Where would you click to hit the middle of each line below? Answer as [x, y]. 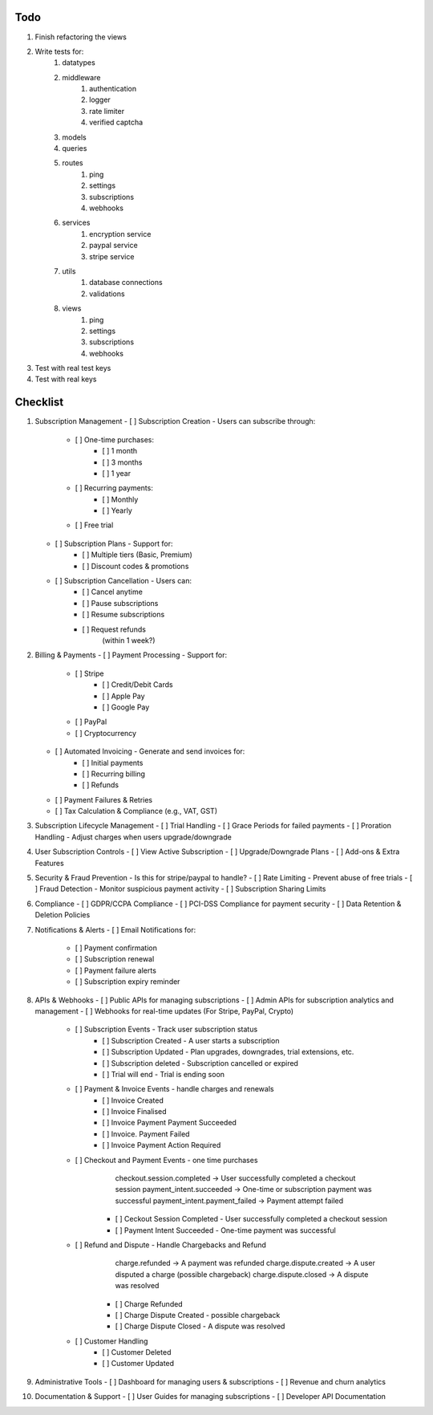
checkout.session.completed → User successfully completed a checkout [235, 1178]
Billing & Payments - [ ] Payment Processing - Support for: [131, 655]
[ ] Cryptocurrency [105, 733]
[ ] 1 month [120, 451]
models [75, 137]
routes [73, 163]
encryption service [120, 234]
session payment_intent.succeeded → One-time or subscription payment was [243, 1189]
